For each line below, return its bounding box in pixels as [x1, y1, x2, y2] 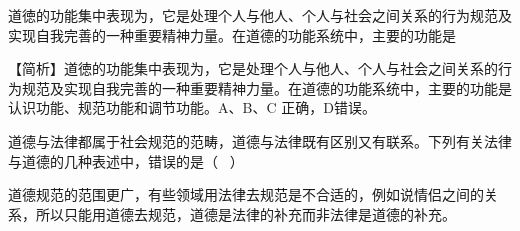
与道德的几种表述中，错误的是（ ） [8, 150, 244, 171]
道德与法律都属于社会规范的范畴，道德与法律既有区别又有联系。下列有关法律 [8, 130, 512, 151]
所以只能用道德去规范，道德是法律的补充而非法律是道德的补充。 [35, 203, 456, 224]
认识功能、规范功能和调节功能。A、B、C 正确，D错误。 [8, 97, 376, 118]
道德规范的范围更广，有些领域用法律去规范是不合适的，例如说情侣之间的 [8, 184, 484, 205]
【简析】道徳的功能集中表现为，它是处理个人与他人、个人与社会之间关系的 [8, 58, 498, 79]
